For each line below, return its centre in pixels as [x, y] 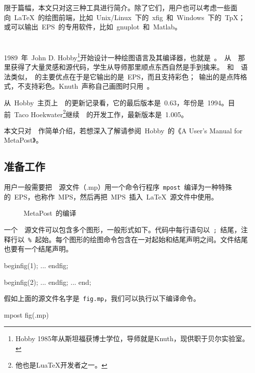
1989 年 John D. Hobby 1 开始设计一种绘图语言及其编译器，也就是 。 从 [118, 56]
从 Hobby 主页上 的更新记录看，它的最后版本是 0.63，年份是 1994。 [116, 102]
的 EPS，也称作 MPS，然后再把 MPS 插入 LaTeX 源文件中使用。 [111, 196]
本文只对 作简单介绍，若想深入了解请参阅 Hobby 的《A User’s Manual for [123, 130]
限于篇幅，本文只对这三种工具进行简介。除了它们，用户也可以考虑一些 [117, 7]
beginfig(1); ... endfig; [36, 265]
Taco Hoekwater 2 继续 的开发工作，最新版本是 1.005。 [101, 113]
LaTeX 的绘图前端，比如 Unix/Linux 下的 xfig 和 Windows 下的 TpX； [129, 17]
